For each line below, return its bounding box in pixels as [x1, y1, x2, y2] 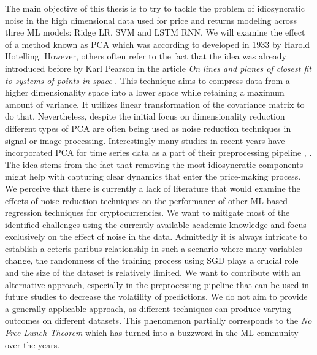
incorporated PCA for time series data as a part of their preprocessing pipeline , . [5, 146, 312, 159]
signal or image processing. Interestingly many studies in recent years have [5, 134, 285, 147]
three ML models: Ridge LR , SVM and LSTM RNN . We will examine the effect [5, 26, 305, 39]
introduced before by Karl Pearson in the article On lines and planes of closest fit [5, 61, 311, 74]
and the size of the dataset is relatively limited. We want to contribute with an [5, 266, 301, 279]
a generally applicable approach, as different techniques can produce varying [5, 302, 291, 315]
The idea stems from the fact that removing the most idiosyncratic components [5, 158, 304, 170]
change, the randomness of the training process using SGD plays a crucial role [5, 254, 299, 267]
